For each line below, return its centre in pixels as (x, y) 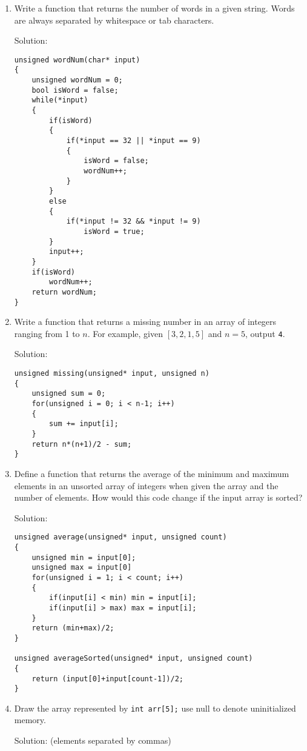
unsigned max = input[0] (82, 568)
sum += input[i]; (84, 424)
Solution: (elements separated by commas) (93, 740)
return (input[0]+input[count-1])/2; (107, 679)
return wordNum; (64, 292)
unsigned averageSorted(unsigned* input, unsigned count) (134, 659)
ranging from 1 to (47, 333)
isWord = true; (114, 231)
